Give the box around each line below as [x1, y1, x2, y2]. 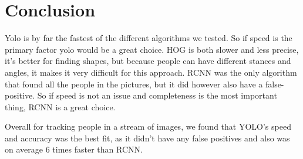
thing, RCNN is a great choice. [5, 100, 116, 113]
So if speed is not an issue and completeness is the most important [37, 89, 277, 102]
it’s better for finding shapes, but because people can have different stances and [5, 55, 291, 67]
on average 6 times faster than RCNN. [5, 143, 143, 155]
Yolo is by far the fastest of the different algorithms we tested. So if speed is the [5, 32, 292, 44]
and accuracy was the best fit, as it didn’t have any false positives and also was [5, 131, 290, 144]
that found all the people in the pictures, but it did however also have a [5, 77, 263, 90]
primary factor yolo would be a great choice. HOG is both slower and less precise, [5, 43, 299, 55]
